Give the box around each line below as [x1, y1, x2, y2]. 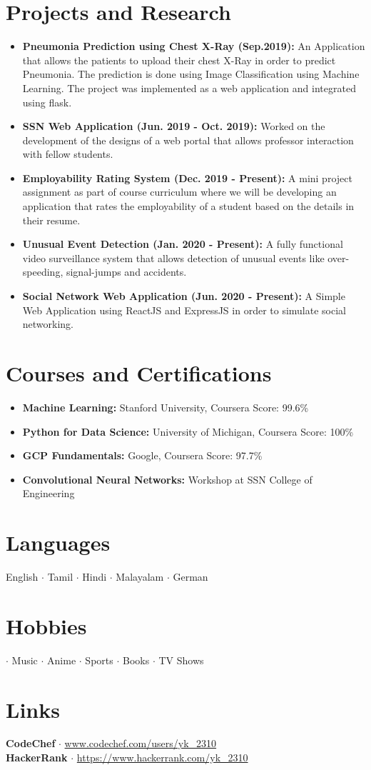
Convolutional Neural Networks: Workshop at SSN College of [22, 471, 312, 486]
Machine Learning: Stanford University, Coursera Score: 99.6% [22, 399, 309, 414]
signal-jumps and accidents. [66, 264, 187, 279]
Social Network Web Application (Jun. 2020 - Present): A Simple [22, 289, 345, 304]
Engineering [22, 486, 75, 501]
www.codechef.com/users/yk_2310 [64, 736, 217, 751]
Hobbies [6, 611, 87, 640]
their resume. [22, 212, 81, 227]
